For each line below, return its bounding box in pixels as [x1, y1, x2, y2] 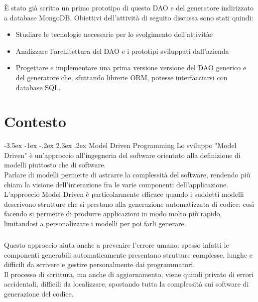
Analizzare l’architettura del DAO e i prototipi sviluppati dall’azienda [15, 45, 229, 56]
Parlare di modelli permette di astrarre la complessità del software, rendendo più [4, 169, 251, 180]
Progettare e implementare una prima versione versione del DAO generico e [15, 62, 247, 73]
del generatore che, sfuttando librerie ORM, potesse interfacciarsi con [15, 72, 228, 82]
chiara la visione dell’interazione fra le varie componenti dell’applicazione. [4, 179, 229, 189]
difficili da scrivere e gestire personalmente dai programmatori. [4, 259, 195, 270]
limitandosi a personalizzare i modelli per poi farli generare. [4, 218, 186, 229]
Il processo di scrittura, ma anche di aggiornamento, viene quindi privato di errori [4, 269, 254, 279]
